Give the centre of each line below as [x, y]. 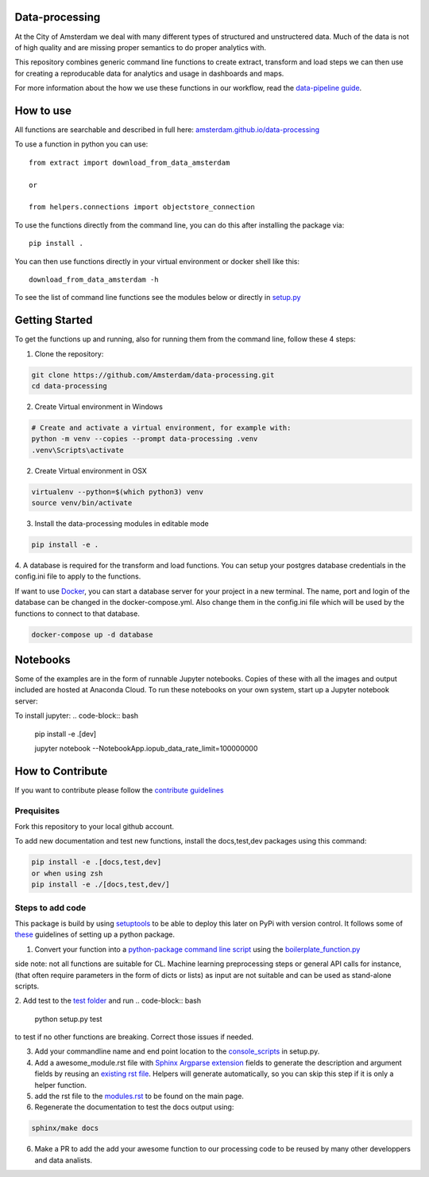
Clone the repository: [69, 353]
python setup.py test [68, 1019]
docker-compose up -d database [93, 634]
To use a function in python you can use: [81, 144]
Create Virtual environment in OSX [91, 470]
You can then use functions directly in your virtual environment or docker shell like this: [157, 261]
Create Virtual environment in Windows [99, 407]
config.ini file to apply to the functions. [78, 576]
